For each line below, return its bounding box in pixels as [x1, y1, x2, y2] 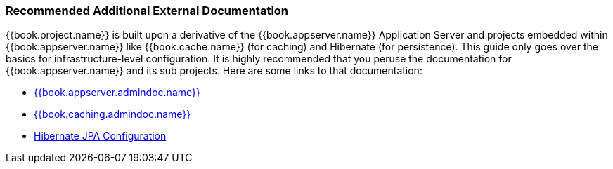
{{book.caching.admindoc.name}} [34, 108, 191, 121]
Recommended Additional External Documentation [6, 4, 289, 18]
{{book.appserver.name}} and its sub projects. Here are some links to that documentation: [6, 65, 422, 77]
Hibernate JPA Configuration [34, 130, 167, 142]
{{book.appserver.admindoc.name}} [34, 86, 200, 99]
